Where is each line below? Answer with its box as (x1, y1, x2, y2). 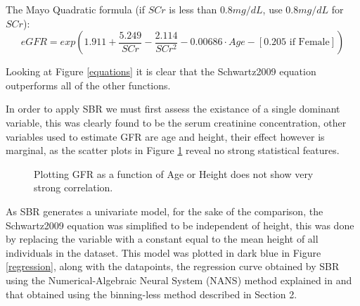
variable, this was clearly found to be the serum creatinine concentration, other (6, 115, 347, 129)
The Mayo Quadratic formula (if (6, 2, 146, 16)
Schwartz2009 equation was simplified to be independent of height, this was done (6, 217, 354, 232)
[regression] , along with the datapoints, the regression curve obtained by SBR (6, 259, 340, 274)
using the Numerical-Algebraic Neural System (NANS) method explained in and (6, 272, 352, 287)
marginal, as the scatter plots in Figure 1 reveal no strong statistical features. (6, 143, 340, 158)
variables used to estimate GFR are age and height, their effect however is (6, 129, 325, 144)
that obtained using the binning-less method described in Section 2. (6, 286, 297, 301)
